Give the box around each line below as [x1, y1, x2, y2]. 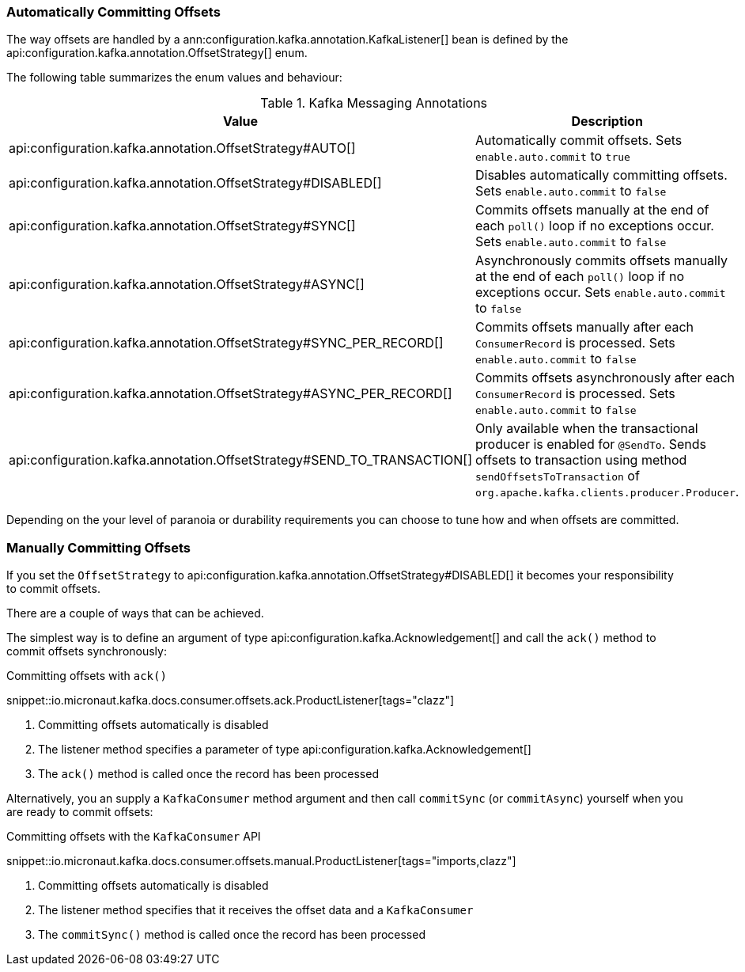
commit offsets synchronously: [6, 644, 167, 659]
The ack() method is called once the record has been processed [38, 767, 379, 781]
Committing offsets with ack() [6, 669, 167, 683]
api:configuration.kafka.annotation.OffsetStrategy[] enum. [6, 46, 308, 60]
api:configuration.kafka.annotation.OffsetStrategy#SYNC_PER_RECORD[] [9, 335, 444, 351]
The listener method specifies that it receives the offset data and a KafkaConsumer [38, 903, 474, 917]
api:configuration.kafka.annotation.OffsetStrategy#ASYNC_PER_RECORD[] [9, 385, 452, 402]
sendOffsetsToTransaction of [475, 468, 640, 484]
